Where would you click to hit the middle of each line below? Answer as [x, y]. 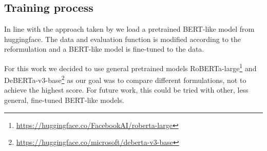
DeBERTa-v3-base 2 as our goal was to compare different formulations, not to [125, 79]
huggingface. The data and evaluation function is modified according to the [122, 39]
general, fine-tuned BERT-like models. [64, 100]
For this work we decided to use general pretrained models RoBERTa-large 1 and [130, 67]
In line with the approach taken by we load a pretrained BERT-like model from [129, 29]
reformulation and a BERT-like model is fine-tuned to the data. [104, 49]
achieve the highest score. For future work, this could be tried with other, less [126, 90]
